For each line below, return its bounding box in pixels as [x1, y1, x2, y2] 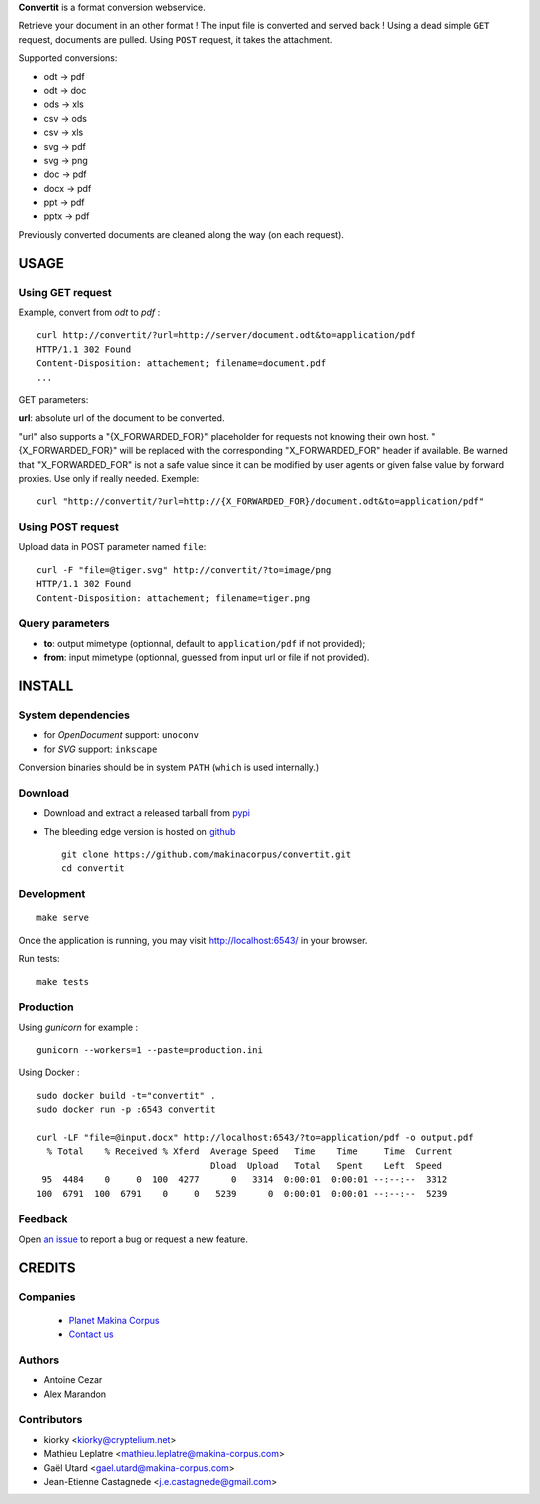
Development [18, 887, 86, 901]
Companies [18, 1290, 76, 1304]
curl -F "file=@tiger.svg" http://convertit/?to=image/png [36, 564, 332, 575]
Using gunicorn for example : [18, 1021, 139, 1033]
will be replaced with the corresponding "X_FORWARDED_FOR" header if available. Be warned [119, 445, 509, 457]
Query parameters [18, 616, 110, 630]
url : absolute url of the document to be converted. [18, 412, 225, 424]
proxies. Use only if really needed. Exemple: [18, 472, 200, 484]
